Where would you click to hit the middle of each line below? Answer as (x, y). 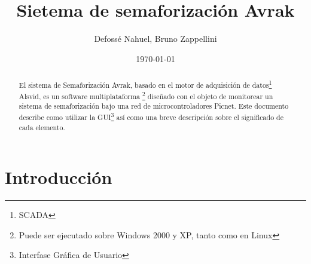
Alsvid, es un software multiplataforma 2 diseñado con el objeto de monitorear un (146, 95)
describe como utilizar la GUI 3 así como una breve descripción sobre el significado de (151, 116)
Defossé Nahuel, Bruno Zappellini (155, 39)
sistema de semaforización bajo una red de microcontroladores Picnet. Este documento (154, 106)
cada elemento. (42, 127)
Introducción (59, 177)
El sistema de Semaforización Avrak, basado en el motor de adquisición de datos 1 (145, 84)
